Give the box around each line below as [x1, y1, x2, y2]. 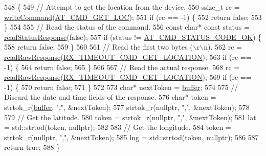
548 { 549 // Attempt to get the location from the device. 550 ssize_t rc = [4, 2, 240, 12]
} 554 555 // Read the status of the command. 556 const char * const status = [4, 21, 250, 32]
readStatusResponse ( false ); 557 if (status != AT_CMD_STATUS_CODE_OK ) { [4, 31, 262, 42]
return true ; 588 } [4, 142, 60, 152]
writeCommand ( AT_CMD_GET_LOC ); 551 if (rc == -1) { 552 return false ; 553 [4, 11, 262, 22]
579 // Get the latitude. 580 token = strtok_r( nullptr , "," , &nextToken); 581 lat [4, 112, 256, 122]
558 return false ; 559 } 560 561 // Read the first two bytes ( [4, 41, 193, 52]
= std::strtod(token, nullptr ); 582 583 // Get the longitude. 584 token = [4, 122, 231, 132]
